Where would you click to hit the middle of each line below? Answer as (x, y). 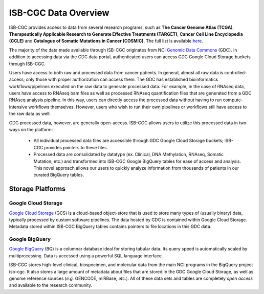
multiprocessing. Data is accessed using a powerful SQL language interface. (86, 256)
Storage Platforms (37, 189)
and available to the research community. (51, 285)
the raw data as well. (30, 114)
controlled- (235, 72)
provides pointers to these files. (76, 147)
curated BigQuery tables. (59, 175)
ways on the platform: (31, 130)
